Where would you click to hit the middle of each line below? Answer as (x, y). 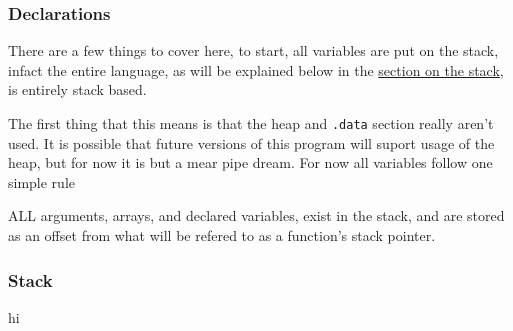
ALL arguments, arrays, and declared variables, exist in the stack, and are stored (256, 215)
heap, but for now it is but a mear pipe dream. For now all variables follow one (250, 162)
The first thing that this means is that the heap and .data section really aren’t (251, 123)
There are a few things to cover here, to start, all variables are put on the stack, (253, 50)
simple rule (42, 181)
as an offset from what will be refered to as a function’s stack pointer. (222, 235)
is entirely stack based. (77, 89)
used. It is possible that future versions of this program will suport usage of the (251, 142)
